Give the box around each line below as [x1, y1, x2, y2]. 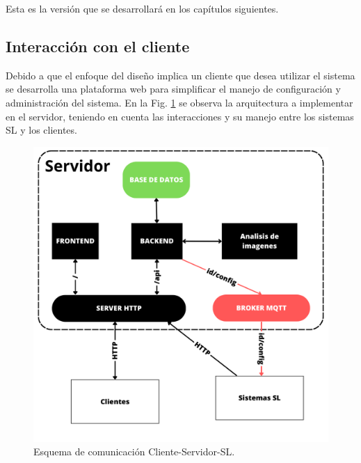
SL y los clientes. [6, 123, 77, 137]
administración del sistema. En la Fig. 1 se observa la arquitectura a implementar [6, 95, 353, 109]
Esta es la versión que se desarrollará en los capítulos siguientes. [6, 1, 279, 15]
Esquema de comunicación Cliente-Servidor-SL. [33, 444, 235, 459]
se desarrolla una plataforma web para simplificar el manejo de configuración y [6, 81, 341, 96]
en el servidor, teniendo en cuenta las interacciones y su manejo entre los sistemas [6, 109, 354, 123]
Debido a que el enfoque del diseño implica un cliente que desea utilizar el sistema [6, 68, 355, 82]
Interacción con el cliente [6, 35, 190, 56]
